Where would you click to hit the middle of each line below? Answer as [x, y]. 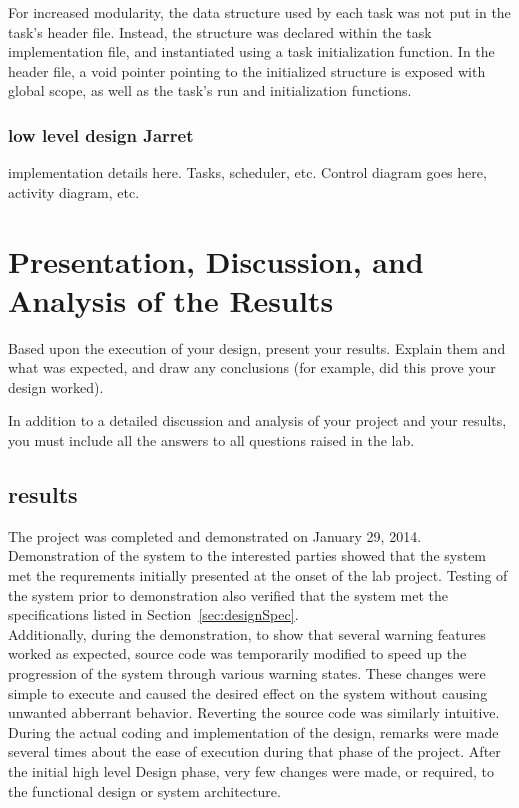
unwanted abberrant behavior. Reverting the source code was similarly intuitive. [254, 712]
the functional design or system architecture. [144, 790]
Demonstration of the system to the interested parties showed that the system [247, 555]
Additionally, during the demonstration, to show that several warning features [247, 633]
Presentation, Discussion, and [216, 260]
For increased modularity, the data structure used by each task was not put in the [259, 12]
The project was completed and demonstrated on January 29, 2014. [215, 535]
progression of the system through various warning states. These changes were [247, 673]
